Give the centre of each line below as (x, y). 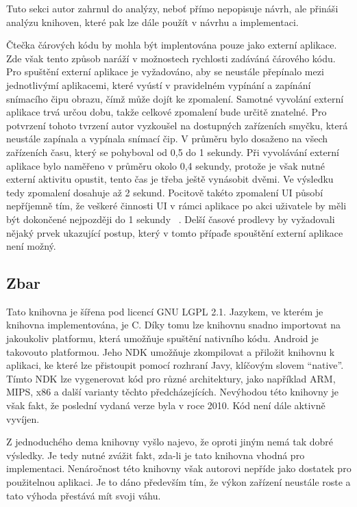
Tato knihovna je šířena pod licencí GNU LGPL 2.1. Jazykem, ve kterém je (165, 311)
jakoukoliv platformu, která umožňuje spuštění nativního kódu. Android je (162, 338)
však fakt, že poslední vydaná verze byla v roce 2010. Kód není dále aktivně (166, 405)
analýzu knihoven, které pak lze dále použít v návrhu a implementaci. (152, 22)
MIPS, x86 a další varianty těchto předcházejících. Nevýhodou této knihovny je (172, 392)
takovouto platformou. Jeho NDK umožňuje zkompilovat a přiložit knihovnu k (171, 351)
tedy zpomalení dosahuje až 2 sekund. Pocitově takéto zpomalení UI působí (165, 192)
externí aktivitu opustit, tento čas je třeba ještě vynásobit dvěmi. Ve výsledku (170, 179)
